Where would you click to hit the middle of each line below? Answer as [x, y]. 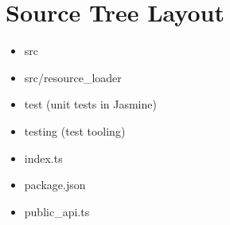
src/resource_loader [73, 77]
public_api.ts [57, 211]
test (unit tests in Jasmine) [90, 104]
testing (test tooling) [75, 130]
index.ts [43, 158]
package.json [55, 185]
